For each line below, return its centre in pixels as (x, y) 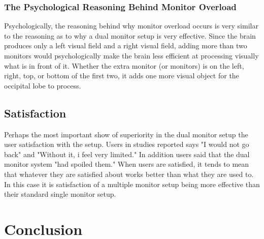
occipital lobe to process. (43, 85)
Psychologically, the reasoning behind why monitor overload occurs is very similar (131, 26)
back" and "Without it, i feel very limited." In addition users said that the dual (127, 154)
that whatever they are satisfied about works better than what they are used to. (129, 174)
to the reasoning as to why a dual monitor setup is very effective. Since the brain (130, 35)
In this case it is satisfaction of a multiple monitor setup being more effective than (132, 184)
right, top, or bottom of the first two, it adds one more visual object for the (122, 76)
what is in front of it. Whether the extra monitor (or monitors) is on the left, (124, 65)
